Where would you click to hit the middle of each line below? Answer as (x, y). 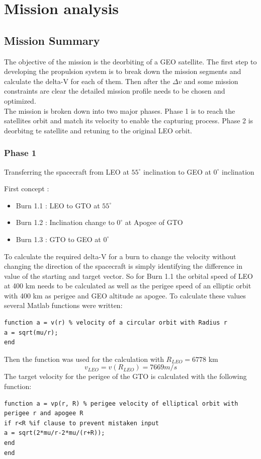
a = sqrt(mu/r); (31, 332)
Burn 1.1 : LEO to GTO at (58, 205)
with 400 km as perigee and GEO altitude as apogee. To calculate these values (125, 295)
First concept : (27, 188)
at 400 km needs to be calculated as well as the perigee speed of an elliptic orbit (128, 286)
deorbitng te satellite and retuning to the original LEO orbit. (98, 130)
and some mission (211, 81)
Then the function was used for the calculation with (84, 359)
